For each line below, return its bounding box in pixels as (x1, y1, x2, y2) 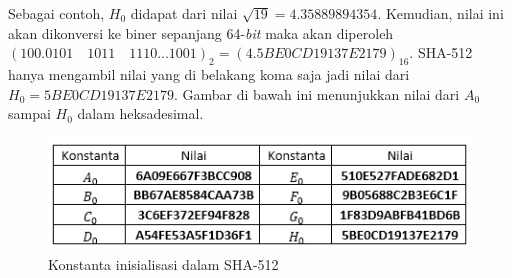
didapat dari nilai (130, 3, 238, 23)
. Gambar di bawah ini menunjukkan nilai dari (173, 83, 460, 104)
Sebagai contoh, (8, 3, 105, 23)
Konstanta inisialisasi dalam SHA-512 (48, 253, 279, 274)
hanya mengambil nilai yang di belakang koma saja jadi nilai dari (8, 63, 410, 84)
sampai (8, 103, 51, 124)
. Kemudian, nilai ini (377, 3, 504, 23)
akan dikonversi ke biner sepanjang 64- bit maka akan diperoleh (8, 22, 394, 43)
